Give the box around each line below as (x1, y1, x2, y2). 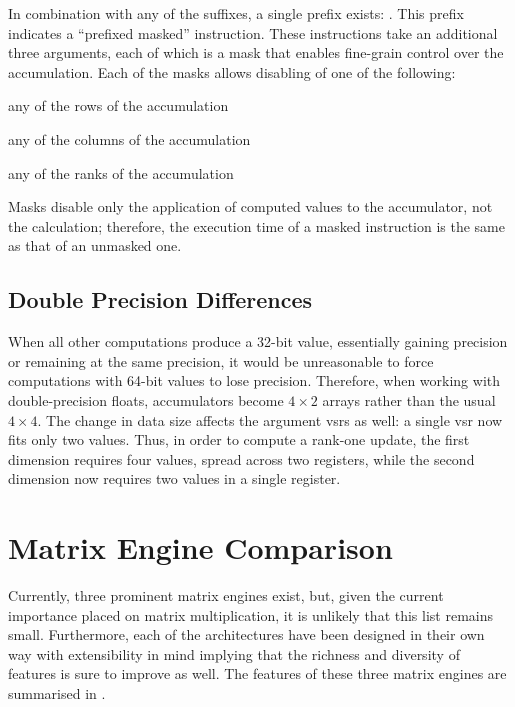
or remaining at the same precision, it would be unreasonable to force (8, 350, 434, 371)
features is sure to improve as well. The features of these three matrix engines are (8, 663, 507, 684)
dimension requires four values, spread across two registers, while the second (8, 448, 475, 469)
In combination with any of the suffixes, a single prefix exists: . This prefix (8, 3, 464, 23)
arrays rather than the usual (322, 389, 496, 410)
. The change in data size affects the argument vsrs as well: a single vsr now (37, 409, 503, 430)
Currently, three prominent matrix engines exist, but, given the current (8, 585, 444, 606)
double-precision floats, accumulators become (8, 389, 284, 410)
